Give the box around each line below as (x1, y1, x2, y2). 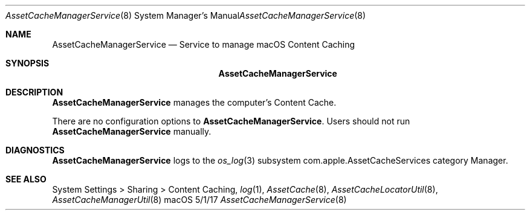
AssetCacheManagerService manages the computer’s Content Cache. (52, 97, 337, 107)
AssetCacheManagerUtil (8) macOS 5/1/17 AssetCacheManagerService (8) (52, 194, 347, 205)
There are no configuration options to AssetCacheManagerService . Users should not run (52, 116, 410, 126)
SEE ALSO (5, 174, 47, 184)
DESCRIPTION (5, 87, 63, 97)
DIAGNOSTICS (5, 145, 65, 155)
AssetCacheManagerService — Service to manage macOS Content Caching (52, 39, 355, 50)
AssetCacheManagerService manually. (52, 126, 212, 136)
